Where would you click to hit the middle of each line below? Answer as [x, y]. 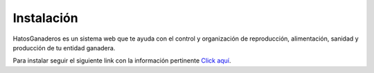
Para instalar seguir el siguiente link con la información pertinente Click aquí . [122, 61]
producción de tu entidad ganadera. [64, 48]
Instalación [46, 18]
